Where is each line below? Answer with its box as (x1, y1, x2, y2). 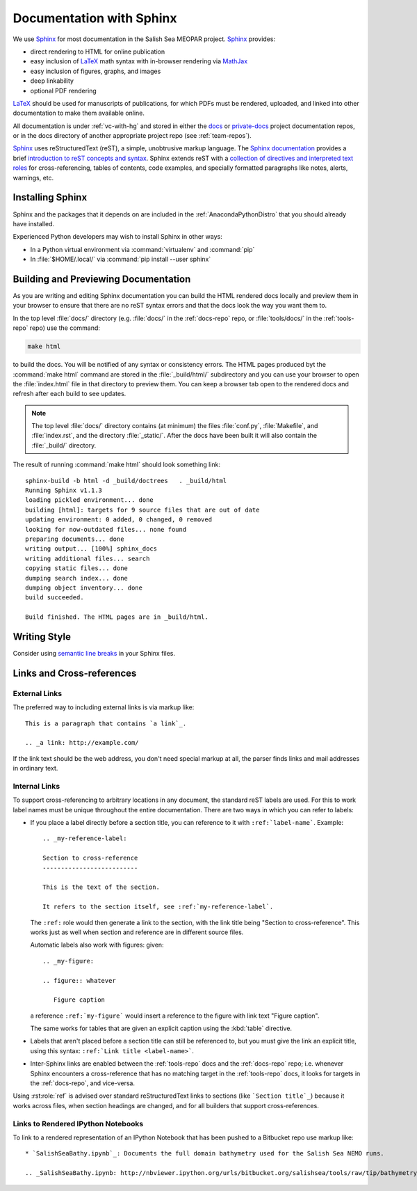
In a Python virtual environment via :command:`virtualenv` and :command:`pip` (30, 245, 255, 253)
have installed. (13, 219, 55, 228)
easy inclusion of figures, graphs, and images (30, 67, 161, 75)
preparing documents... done (25, 535, 124, 543)
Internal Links (13, 781, 60, 791)
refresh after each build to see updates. (13, 390, 126, 398)
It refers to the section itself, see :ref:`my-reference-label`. (42, 903, 274, 911)
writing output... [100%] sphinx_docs (25, 545, 158, 553)
